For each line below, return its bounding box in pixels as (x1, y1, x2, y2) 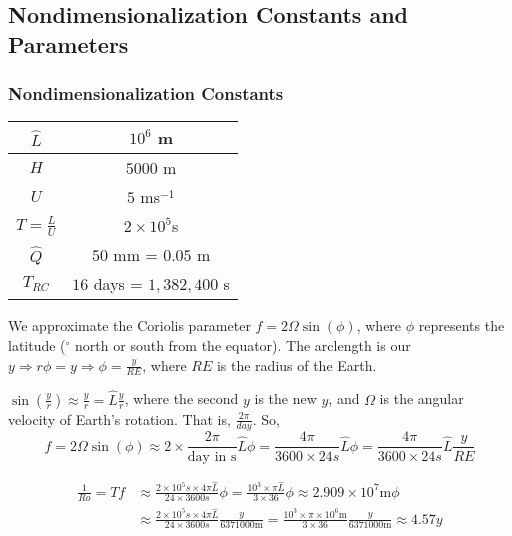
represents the (418, 315, 505, 336)
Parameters (8, 28, 129, 59)
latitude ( (8, 334, 66, 355)
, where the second (124, 388, 239, 409)
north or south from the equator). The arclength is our (75, 334, 411, 355)
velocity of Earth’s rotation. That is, (8, 408, 231, 429)
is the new (254, 388, 317, 409)
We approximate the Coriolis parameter (8, 315, 251, 336)
